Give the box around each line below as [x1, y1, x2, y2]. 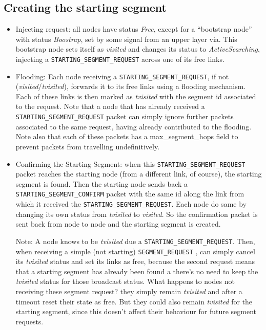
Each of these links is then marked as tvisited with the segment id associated [15, 91, 256, 101]
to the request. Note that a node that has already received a [15, 101, 205, 112]
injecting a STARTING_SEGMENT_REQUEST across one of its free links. [15, 53, 224, 64]
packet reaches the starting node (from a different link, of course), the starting [15, 168, 262, 179]
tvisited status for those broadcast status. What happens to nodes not [15, 276, 235, 287]
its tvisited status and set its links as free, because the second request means [15, 256, 255, 267]
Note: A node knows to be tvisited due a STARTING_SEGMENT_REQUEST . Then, [15, 235, 255, 246]
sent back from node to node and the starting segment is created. [15, 218, 221, 229]
